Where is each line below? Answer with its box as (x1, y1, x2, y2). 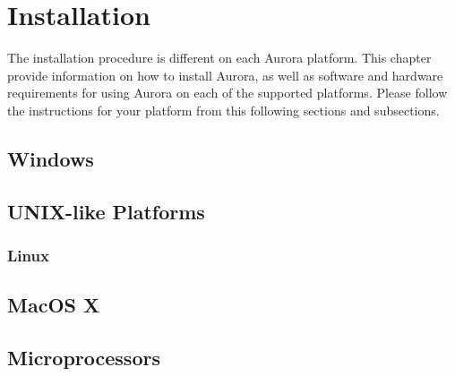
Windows (7, 144, 94, 172)
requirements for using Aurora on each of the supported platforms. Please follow (7, 83, 448, 102)
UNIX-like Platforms (7, 197, 205, 225)
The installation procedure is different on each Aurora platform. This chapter (7, 48, 432, 67)
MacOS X (7, 291, 100, 319)
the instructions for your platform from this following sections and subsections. (7, 100, 440, 119)
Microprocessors (7, 344, 160, 372)
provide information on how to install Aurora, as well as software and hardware (7, 65, 443, 84)
